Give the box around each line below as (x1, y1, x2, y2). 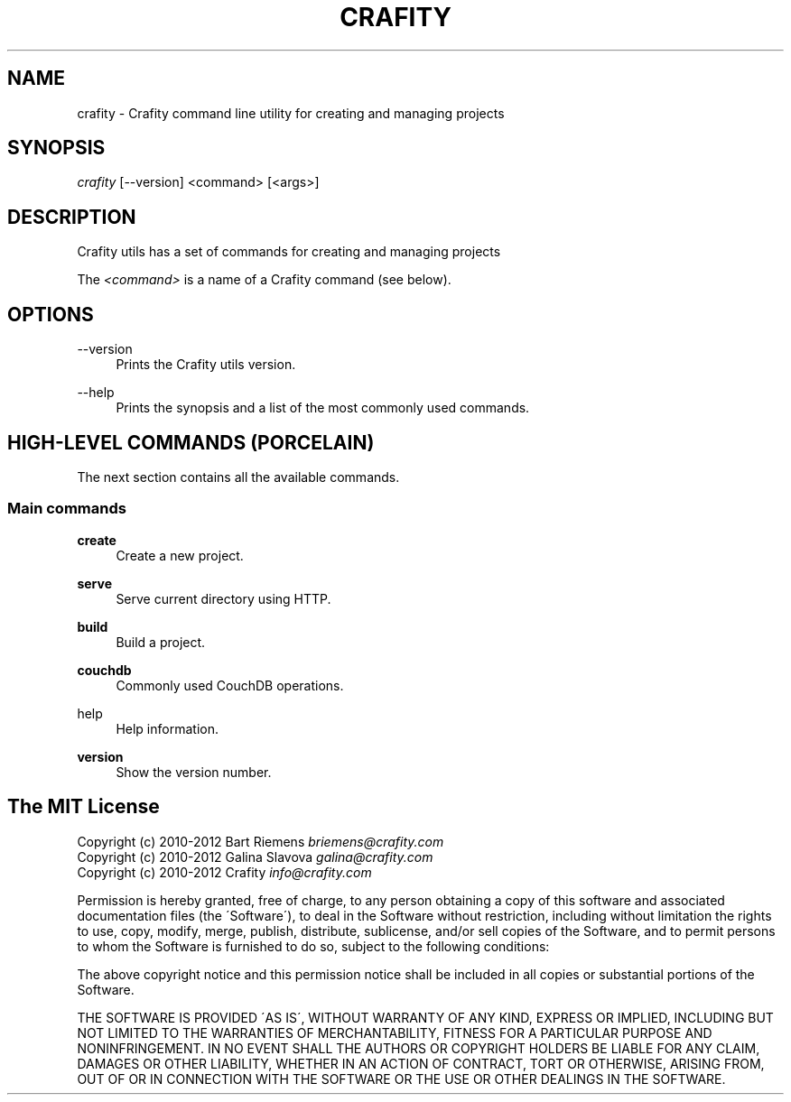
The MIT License (7, 795, 160, 819)
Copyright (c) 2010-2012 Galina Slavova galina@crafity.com (77, 848, 433, 865)
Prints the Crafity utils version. (116, 357, 296, 373)
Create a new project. (116, 547, 244, 563)
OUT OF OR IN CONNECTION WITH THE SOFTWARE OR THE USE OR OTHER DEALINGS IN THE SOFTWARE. (77, 1070, 726, 1087)
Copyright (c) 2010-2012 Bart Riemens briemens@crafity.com (77, 833, 444, 849)
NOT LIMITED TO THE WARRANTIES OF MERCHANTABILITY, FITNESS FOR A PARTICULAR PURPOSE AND (77, 1024, 712, 1041)
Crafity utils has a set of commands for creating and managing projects (77, 244, 501, 260)
